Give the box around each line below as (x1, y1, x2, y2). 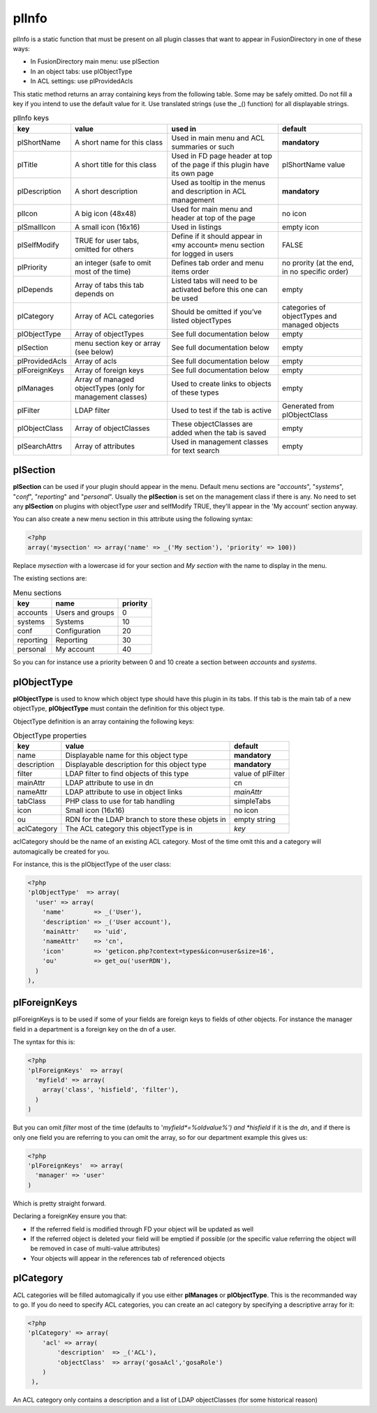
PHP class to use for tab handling (65, 796, 175, 806)
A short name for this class (74, 137, 163, 147)
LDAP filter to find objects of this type (65, 769, 189, 779)
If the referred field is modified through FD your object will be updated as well (30, 1224, 254, 1233)
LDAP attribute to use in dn (65, 778, 154, 788)
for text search (171, 446, 220, 455)
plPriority (17, 262, 47, 272)
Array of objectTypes (74, 329, 145, 339)
